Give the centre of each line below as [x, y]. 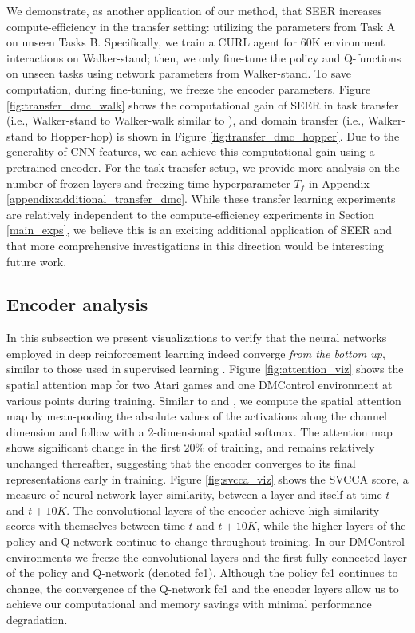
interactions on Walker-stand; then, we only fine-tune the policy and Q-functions [204, 57]
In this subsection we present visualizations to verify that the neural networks [197, 338]
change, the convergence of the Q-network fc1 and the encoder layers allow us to [203, 588]
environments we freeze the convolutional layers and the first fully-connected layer [207, 557]
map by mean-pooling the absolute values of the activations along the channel [197, 416]
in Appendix [339, 183]
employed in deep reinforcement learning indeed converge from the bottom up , [196, 353]
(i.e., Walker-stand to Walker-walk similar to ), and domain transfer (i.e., [186, 120]
